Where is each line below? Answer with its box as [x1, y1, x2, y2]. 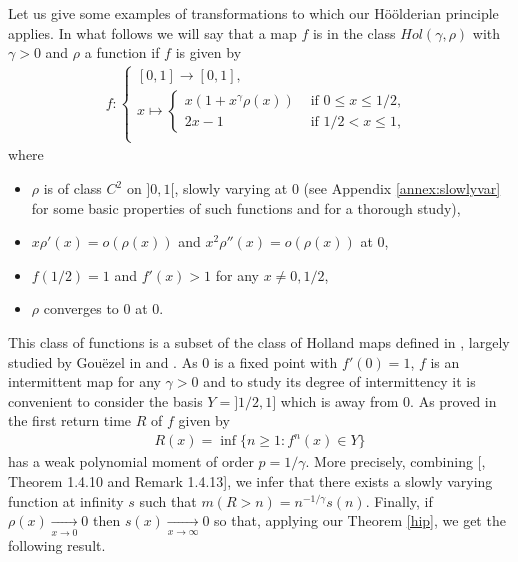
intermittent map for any [8, 371, 161, 392]
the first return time [8, 410, 132, 431]
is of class [43, 178, 102, 198]
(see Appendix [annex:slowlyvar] [303, 178, 501, 198]
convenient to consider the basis [8, 390, 203, 411]
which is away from [280, 390, 399, 411]
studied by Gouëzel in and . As [8, 351, 198, 372]
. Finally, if [365, 490, 433, 511]
